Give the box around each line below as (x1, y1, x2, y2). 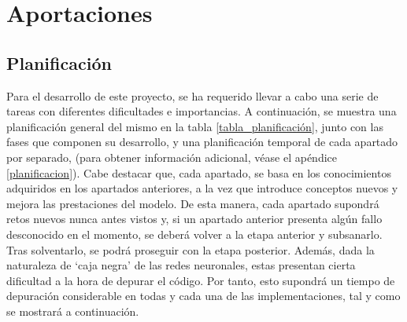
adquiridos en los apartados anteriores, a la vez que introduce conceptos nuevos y (6, 180, 398, 196)
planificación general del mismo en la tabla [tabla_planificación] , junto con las (6, 118, 383, 134)
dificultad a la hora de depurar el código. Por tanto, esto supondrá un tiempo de (6, 272, 395, 288)
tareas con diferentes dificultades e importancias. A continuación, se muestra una (6, 103, 397, 119)
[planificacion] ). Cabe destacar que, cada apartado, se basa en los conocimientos (6, 164, 391, 181)
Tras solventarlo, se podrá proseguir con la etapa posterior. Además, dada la (6, 241, 375, 258)
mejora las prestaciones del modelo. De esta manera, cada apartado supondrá (6, 195, 379, 211)
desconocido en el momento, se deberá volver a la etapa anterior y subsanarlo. (6, 225, 383, 242)
